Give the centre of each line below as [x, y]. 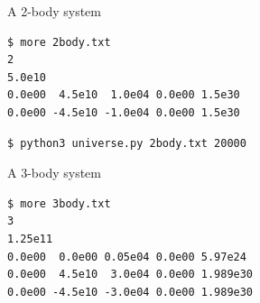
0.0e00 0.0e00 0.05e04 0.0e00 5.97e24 [127, 257]
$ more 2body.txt [59, 42]
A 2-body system [54, 11]
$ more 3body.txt [59, 203]
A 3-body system [54, 173]
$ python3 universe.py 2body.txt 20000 [127, 143]
